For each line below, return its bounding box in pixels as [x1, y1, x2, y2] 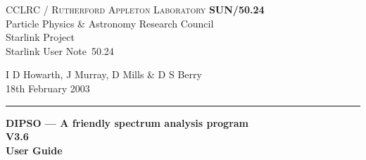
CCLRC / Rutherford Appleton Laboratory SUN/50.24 [6, 2, 265, 16]
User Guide [6, 142, 63, 157]
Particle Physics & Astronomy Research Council [6, 16, 214, 30]
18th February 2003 [6, 80, 90, 95]
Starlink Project [6, 30, 75, 44]
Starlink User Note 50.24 [6, 43, 114, 58]
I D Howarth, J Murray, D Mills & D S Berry [6, 67, 202, 82]
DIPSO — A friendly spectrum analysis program [6, 115, 249, 130]
